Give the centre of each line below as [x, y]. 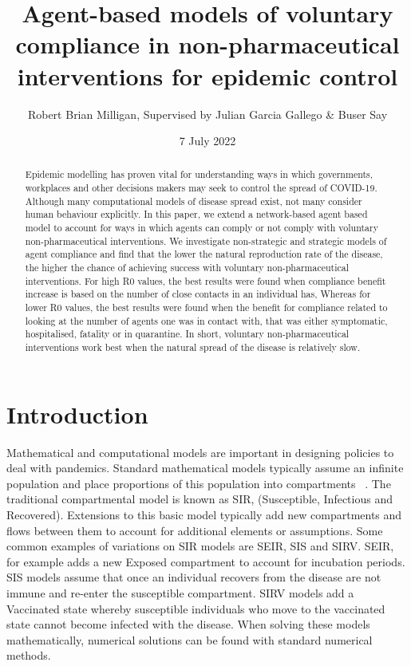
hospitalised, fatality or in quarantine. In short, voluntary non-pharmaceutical [187, 334]
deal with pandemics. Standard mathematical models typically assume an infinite [205, 468]
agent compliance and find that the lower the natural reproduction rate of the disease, [204, 254]
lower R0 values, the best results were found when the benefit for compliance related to [206, 307]
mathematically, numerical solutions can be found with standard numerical [190, 639]
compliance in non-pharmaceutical [207, 44]
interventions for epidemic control [207, 75]
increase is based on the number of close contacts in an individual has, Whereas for [198, 294]
